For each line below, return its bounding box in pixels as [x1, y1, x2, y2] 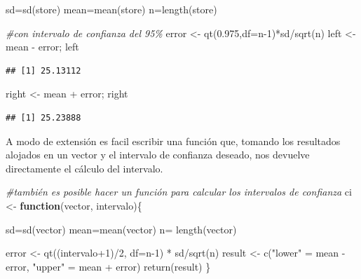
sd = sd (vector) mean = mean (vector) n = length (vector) [6, 222, 237, 236]
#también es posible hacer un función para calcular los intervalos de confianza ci [6, 184, 352, 199]
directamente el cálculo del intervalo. [6, 161, 163, 175]
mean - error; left [6, 39, 79, 54]
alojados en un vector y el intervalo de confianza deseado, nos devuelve [6, 147, 310, 162]
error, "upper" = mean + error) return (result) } [6, 259, 211, 273]
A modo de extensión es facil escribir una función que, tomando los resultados [6, 133, 341, 148]
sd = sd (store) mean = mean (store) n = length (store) [6, 2, 217, 16]
